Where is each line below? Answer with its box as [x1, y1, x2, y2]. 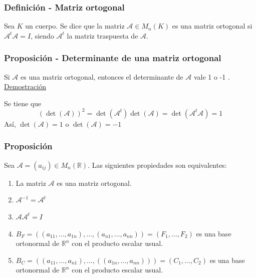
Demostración [4, 81, 46, 92]
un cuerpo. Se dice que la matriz [25, 21, 125, 31]
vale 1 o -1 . [193, 71, 230, 82]
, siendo [31, 30, 54, 41]
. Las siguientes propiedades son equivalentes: [88, 159, 227, 170]
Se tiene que [4, 98, 42, 108]
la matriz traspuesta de [67, 30, 138, 41]
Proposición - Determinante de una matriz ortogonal [4, 52, 221, 64]
